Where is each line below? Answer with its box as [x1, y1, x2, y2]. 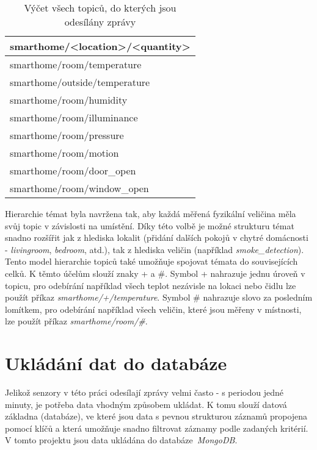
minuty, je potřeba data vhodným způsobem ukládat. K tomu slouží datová [5, 398, 287, 410]
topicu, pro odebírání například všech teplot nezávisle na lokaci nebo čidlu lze [5, 279, 296, 291]
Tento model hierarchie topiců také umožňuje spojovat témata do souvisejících [5, 255, 298, 268]
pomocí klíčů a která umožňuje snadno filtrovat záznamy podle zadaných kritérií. [5, 421, 308, 434]
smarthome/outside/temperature [10, 75, 150, 89]
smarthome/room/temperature [10, 57, 142, 71]
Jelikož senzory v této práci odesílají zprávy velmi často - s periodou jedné [5, 386, 284, 399]
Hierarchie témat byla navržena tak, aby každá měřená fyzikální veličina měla [5, 207, 296, 220]
